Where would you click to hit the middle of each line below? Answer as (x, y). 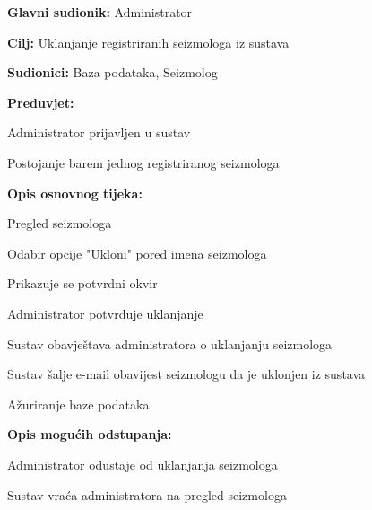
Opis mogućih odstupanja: (90, 434)
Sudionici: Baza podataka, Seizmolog (112, 72)
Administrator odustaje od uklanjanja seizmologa (143, 464)
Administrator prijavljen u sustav (99, 132)
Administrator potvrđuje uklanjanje (105, 313)
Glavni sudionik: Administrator (100, 12)
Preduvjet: (41, 102)
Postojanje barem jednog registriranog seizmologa (143, 162)
